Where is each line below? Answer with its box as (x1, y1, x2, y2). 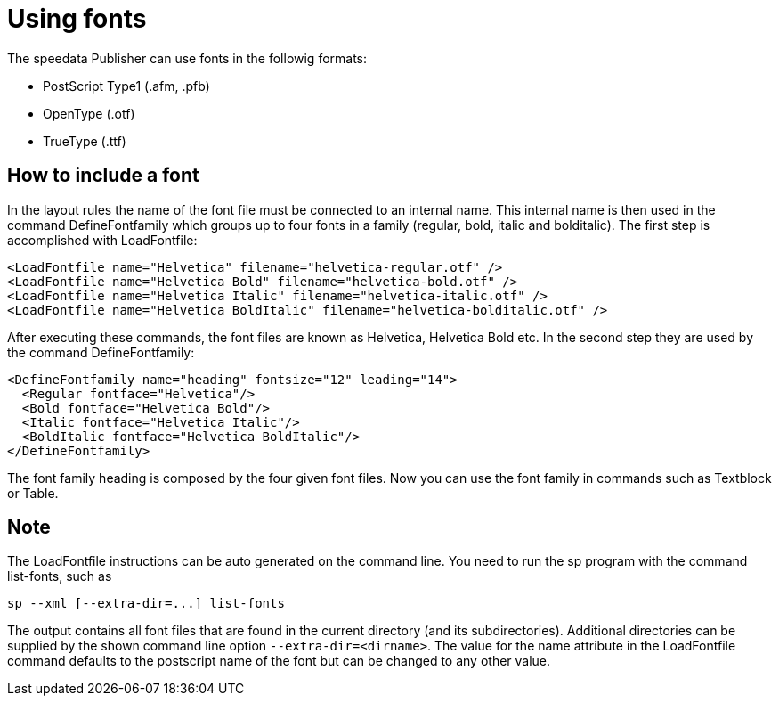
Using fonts (7, 4, 147, 34)
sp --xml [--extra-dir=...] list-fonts (7, 596, 285, 611)
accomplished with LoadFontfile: (7, 232, 198, 248)
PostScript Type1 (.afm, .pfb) (43, 78, 210, 94)
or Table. (7, 485, 59, 501)
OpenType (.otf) (43, 105, 135, 121)
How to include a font (7, 164, 199, 187)
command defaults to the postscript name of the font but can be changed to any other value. (7, 653, 551, 669)
